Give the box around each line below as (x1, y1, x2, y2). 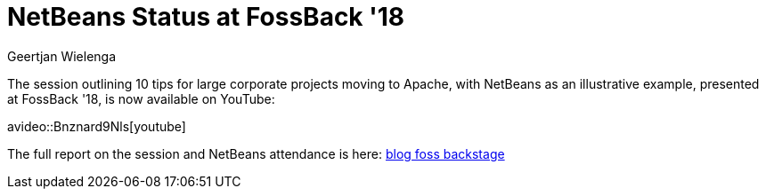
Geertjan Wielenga (7, 48, 117, 64)
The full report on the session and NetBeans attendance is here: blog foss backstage (7, 145, 505, 161)
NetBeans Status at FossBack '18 (7, 2, 405, 32)
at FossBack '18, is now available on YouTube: (7, 90, 275, 106)
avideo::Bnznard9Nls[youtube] (7, 118, 186, 134)
